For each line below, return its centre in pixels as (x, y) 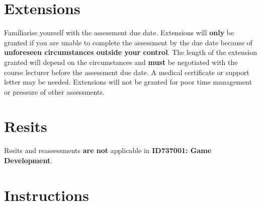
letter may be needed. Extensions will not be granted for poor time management (128, 82)
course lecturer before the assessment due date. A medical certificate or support (127, 72)
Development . (28, 160)
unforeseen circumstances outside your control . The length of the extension (131, 52)
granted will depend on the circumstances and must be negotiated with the (121, 62)
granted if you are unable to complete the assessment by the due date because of (128, 42)
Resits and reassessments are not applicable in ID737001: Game (108, 150)
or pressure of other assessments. (54, 91)
